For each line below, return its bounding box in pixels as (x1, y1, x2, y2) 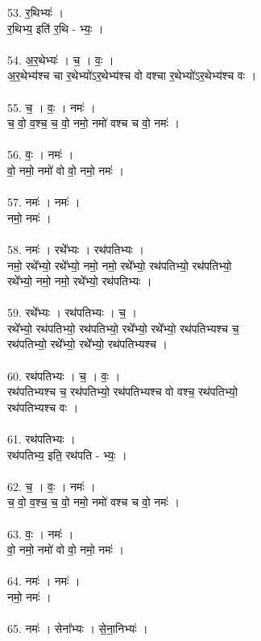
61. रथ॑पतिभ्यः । (7, 431, 76, 447)
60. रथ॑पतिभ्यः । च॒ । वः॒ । (7, 367, 121, 384)
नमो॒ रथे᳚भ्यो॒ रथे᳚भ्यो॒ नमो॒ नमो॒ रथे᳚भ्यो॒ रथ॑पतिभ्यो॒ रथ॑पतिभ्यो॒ (7, 256, 232, 273)
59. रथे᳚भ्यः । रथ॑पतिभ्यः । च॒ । (7, 304, 138, 321)
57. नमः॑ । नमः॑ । (7, 194, 81, 210)
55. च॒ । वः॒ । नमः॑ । (7, 98, 96, 115)
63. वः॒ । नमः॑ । (7, 525, 74, 542)
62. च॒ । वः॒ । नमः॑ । (7, 477, 96, 494)
